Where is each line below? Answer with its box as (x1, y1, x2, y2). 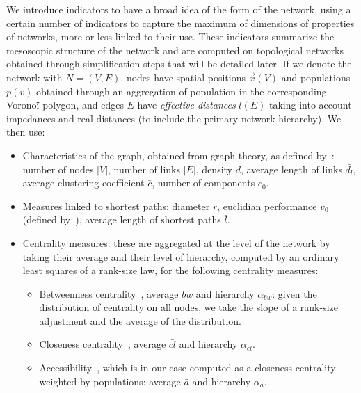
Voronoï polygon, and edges (6, 97, 124, 112)
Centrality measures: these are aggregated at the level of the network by (22, 235, 330, 250)
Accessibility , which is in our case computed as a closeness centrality (39, 360, 336, 375)
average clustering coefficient (22, 175, 145, 190)
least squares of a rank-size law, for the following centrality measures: (22, 263, 319, 278)
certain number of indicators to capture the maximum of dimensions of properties (6, 15, 355, 30)
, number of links (108, 161, 181, 176)
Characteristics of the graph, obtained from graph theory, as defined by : (22, 147, 335, 162)
